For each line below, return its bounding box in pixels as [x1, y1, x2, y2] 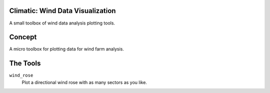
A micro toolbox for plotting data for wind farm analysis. [9, 46, 124, 52]
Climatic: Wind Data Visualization [9, 6, 116, 15]
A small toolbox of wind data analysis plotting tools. [9, 20, 115, 26]
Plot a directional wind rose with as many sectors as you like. [21, 79, 147, 85]
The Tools [9, 59, 41, 67]
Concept [9, 33, 37, 41]
